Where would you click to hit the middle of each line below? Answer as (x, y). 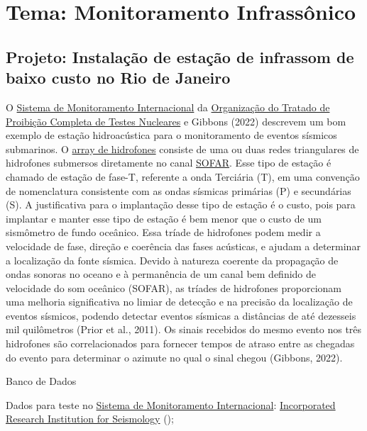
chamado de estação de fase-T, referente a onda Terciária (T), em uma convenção (183, 176)
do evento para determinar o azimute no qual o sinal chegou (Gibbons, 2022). (174, 357)
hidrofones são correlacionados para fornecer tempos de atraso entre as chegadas (180, 343)
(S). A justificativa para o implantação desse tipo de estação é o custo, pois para (181, 205)
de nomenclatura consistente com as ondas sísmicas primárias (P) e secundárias (179, 190)
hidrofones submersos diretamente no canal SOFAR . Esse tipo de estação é (169, 163)
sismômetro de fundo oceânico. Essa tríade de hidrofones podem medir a (163, 232)
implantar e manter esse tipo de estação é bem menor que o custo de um (164, 218)
